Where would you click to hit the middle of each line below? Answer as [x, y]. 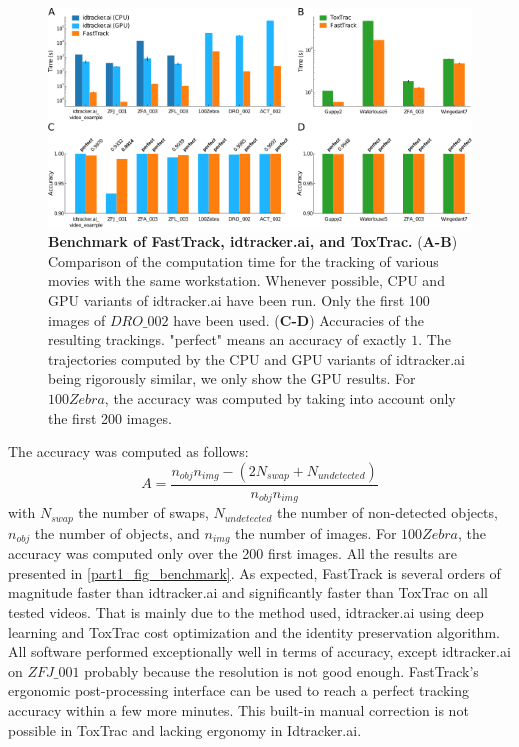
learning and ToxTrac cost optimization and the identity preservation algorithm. [254, 631]
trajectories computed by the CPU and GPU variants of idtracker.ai [256, 358]
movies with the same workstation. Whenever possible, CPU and [246, 280]
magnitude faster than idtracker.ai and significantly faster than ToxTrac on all [248, 592]
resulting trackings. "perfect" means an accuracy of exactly [227, 339]
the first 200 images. [110, 417]
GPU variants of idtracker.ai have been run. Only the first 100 [239, 300]
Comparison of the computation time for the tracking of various [243, 260]
